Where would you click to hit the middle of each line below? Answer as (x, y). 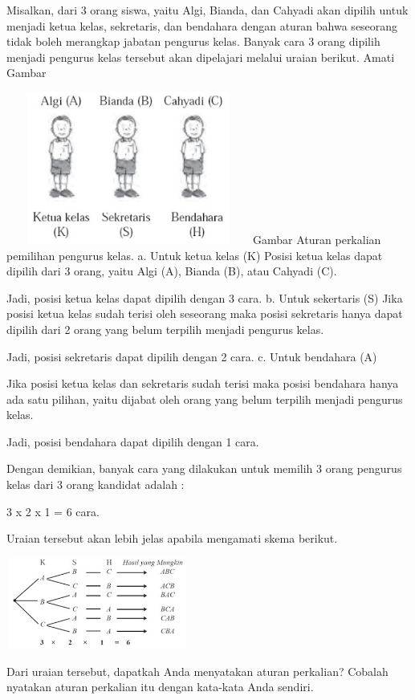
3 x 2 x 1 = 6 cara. (53, 511)
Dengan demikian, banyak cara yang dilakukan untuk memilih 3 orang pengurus (204, 468)
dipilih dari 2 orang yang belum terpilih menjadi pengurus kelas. (165, 329)
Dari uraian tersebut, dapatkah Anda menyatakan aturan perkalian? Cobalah (197, 671)
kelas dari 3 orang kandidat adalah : (96, 484)
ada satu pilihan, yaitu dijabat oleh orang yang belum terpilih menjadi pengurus (205, 399)
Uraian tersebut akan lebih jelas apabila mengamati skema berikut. (172, 538)
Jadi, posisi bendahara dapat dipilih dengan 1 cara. (133, 441)
